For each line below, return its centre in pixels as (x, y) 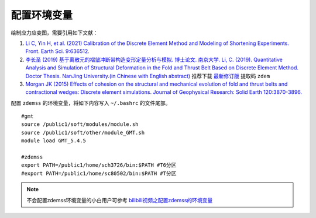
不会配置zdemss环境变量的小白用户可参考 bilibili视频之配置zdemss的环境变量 (120, 200)
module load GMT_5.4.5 (54, 141)
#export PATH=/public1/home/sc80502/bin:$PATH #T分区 (99, 173)
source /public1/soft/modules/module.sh (80, 124)
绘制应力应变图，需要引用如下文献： (54, 33)
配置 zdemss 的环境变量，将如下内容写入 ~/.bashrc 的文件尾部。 (91, 103)
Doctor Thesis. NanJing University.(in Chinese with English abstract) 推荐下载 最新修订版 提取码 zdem (148, 76)
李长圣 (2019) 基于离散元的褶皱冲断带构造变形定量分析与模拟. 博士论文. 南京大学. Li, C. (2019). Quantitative (154, 59)
